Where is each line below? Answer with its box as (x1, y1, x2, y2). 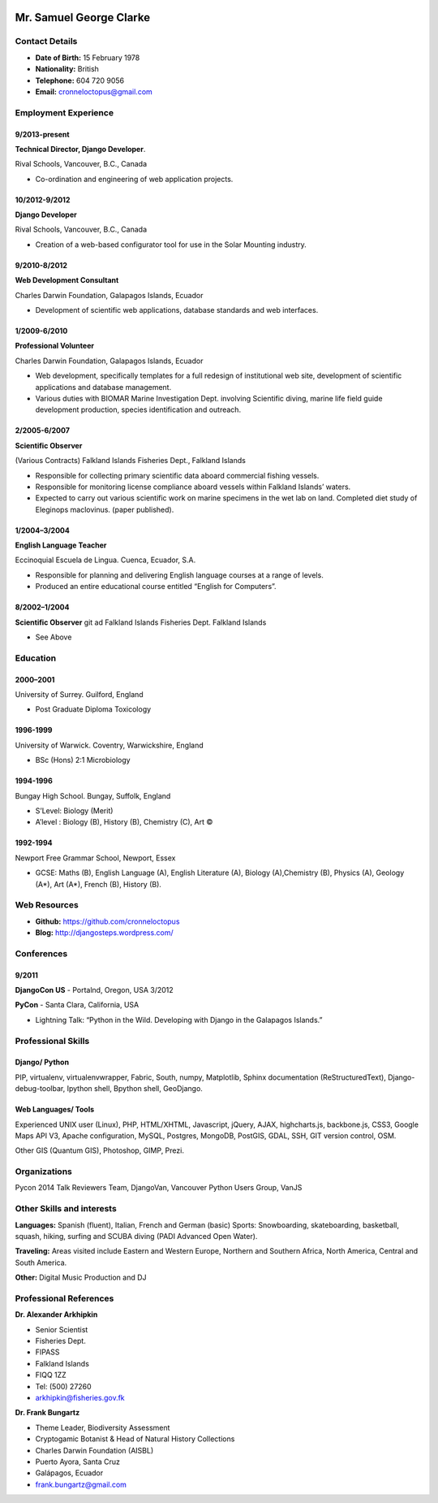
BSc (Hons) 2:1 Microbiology (35, 756, 131, 765)
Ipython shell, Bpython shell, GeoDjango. (67, 1084, 203, 1094)
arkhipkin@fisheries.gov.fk (35, 1393, 125, 1403)
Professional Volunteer (15, 341, 95, 351)
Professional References (15, 1293, 114, 1304)
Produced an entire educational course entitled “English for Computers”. (35, 582, 277, 591)
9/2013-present (15, 129, 70, 139)
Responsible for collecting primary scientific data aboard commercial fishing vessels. (35, 470, 320, 480)
